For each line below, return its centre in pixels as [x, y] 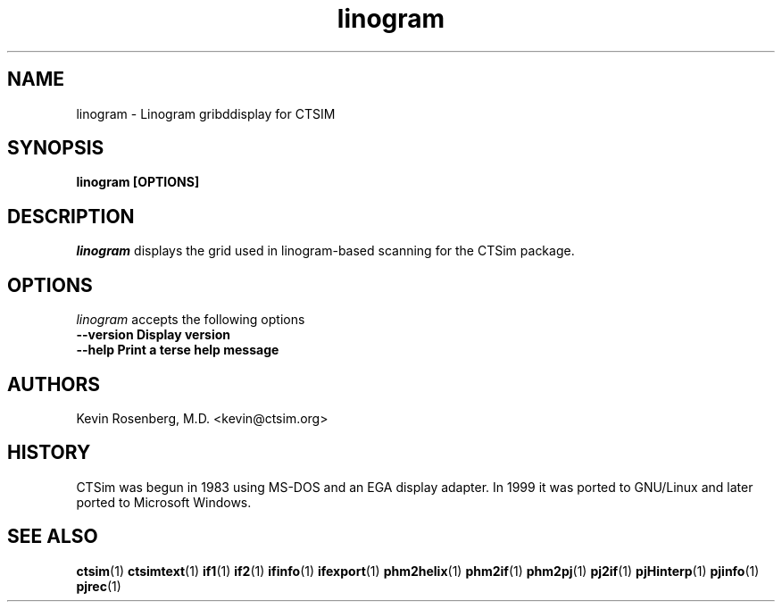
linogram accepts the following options [191, 320]
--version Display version [154, 335]
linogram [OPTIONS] [138, 182]
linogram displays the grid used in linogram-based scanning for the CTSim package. [325, 251]
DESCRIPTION [71, 216]
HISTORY [49, 453]
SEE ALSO [53, 537]
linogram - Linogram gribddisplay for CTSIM [206, 113]
